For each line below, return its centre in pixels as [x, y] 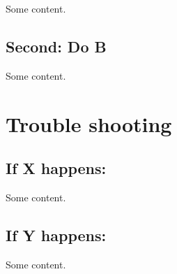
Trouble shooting [89, 123]
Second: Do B [56, 46]
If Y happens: [56, 235]
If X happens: [56, 168]
